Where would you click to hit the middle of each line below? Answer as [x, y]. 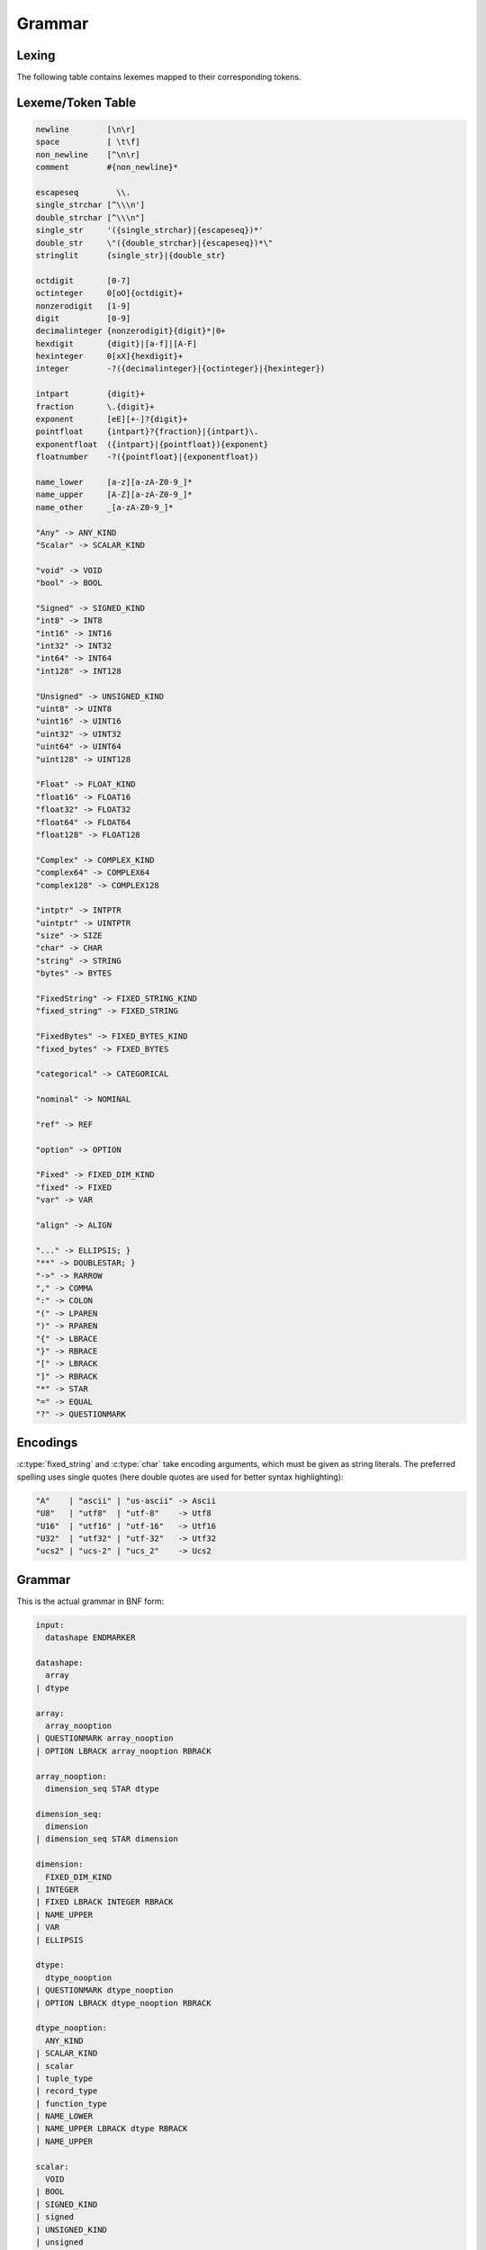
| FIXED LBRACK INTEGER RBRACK [105, 1902]
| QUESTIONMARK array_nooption [105, 1738]
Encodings [47, 1443]
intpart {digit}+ [90, 394]
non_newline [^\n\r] [88, 154]
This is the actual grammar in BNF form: [90, 1601]
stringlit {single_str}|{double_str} [130, 255]
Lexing [36, 55]
